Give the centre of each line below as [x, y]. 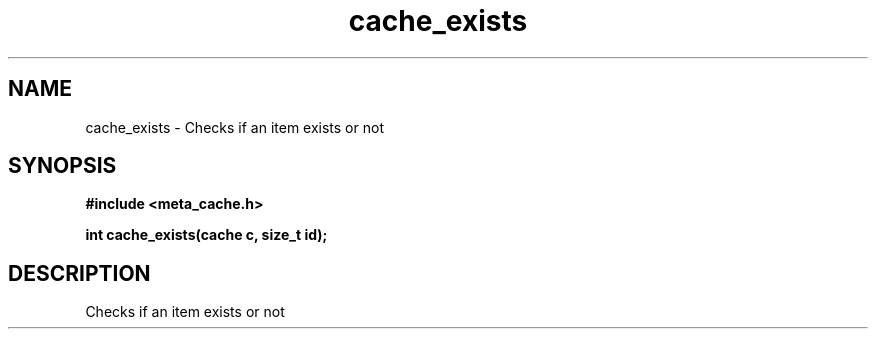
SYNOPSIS [62, 166]
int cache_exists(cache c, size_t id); [206, 235]
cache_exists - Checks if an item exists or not [234, 127]
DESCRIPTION [79, 273]
